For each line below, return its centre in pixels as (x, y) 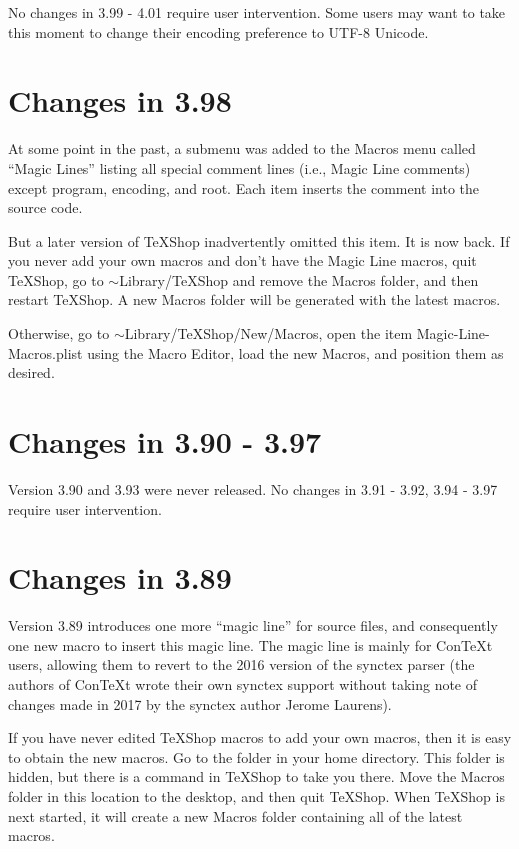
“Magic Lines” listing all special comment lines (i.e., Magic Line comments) (239, 167)
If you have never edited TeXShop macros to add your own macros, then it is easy (260, 737)
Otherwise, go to (59, 333)
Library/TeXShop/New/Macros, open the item (268, 333)
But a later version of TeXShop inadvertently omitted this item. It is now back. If (259, 240)
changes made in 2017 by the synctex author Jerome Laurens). (200, 703)
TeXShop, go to (56, 279)
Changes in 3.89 (120, 577)
